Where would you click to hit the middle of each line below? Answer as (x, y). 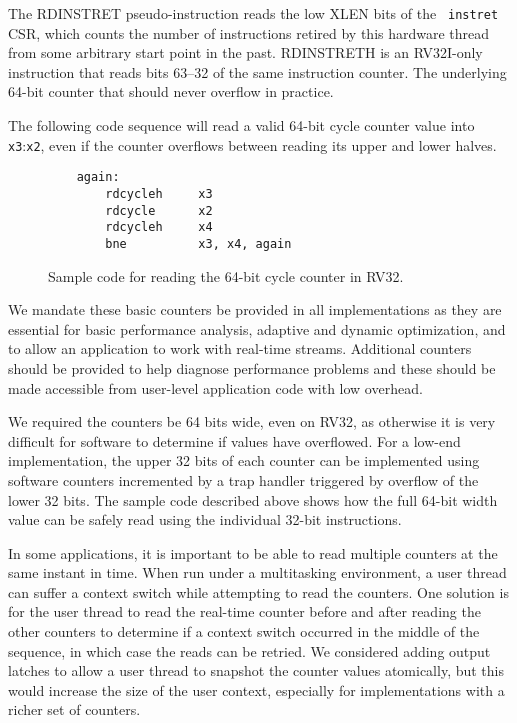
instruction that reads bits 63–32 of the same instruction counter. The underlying (257, 71)
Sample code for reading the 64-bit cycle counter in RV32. (226, 275)
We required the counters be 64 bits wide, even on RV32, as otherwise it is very (252, 421)
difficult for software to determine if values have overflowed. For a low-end (234, 440)
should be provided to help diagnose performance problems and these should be (252, 367)
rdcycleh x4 (159, 227)
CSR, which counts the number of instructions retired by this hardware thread (249, 32)
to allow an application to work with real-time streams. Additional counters (240, 348)
